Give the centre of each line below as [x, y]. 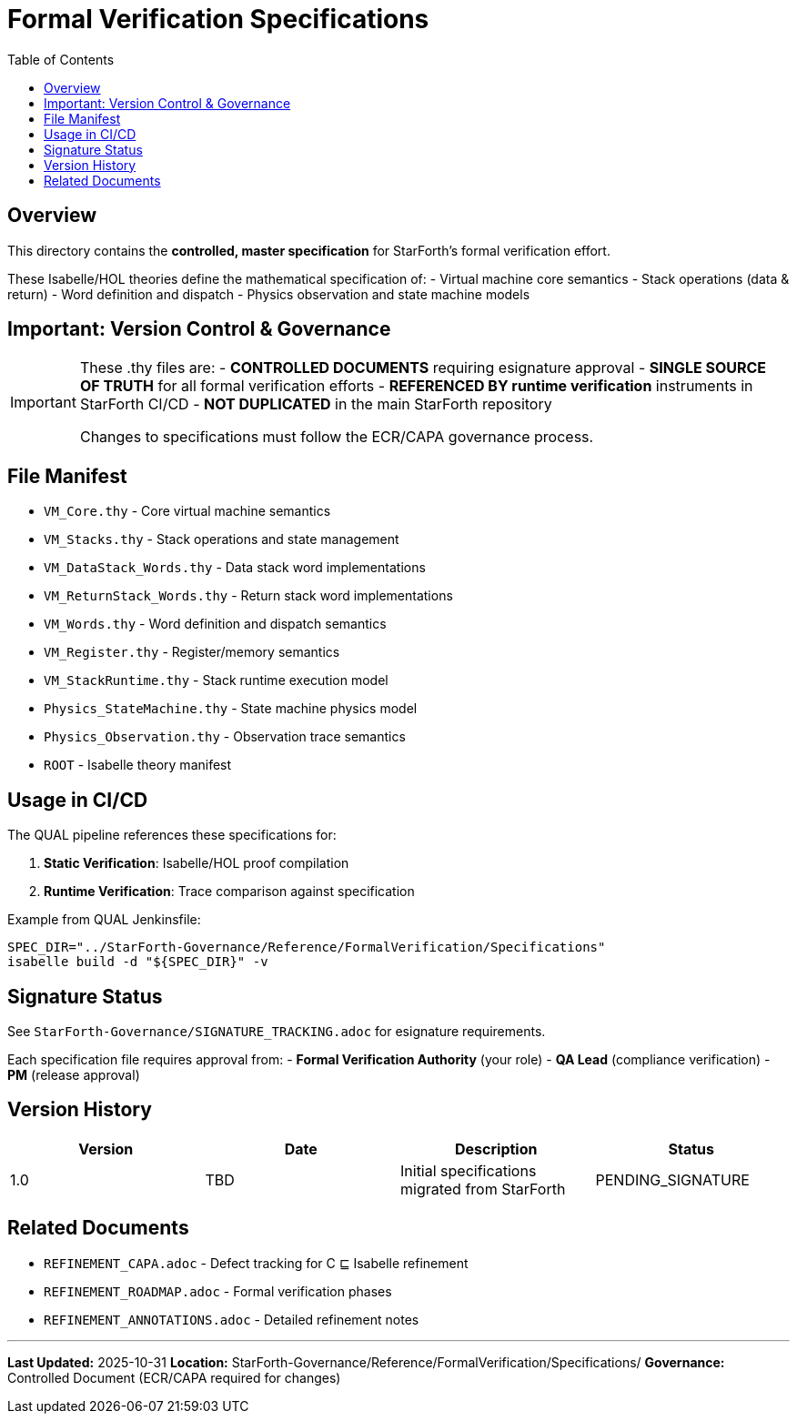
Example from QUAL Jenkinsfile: [104, 920]
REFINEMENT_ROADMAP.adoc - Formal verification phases [218, 1291]
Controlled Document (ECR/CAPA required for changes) [174, 1377]
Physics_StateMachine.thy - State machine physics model [231, 709]
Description [496, 1149]
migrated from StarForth [483, 1189]
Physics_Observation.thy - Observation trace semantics [225, 737]
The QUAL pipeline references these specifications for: [172, 835]
